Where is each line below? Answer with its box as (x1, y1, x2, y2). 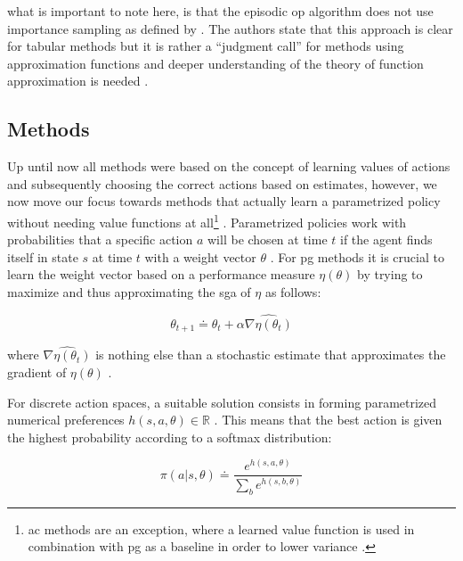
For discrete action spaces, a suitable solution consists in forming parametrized (7, 392, 437, 411)
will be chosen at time (207, 230, 328, 249)
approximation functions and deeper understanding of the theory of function (7, 54, 424, 72)
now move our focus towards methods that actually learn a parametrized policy (7, 192, 441, 210)
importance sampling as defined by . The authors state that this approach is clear (7, 19, 453, 37)
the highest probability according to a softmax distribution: (7, 427, 332, 446)
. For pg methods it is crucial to (270, 247, 444, 266)
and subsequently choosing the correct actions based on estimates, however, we (7, 174, 437, 193)
